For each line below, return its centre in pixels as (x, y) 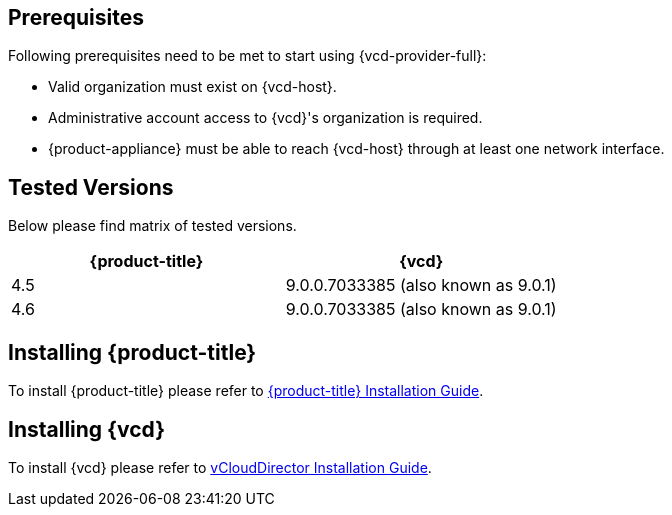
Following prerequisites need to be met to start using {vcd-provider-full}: (247, 56)
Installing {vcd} (86, 429)
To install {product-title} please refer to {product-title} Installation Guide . (246, 391)
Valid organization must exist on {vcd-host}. (192, 87)
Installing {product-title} (132, 352)
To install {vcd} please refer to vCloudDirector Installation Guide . (220, 467)
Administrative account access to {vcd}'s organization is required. (265, 118)
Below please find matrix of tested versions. (152, 226)
